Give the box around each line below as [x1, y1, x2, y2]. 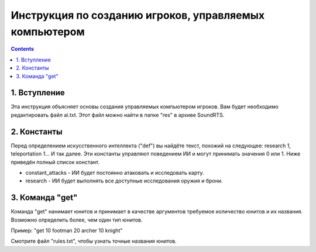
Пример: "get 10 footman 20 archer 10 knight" [11, 227, 123, 234]
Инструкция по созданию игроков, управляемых [11, 9, 265, 22]
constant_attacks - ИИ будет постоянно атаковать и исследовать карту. [25, 169, 204, 176]
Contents [11, 46, 35, 53]
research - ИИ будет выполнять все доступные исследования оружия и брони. [25, 177, 223, 184]
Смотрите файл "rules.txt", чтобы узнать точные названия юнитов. [11, 237, 177, 245]
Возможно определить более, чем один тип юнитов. [11, 216, 143, 223]
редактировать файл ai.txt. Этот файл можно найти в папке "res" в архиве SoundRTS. [11, 111, 225, 118]
